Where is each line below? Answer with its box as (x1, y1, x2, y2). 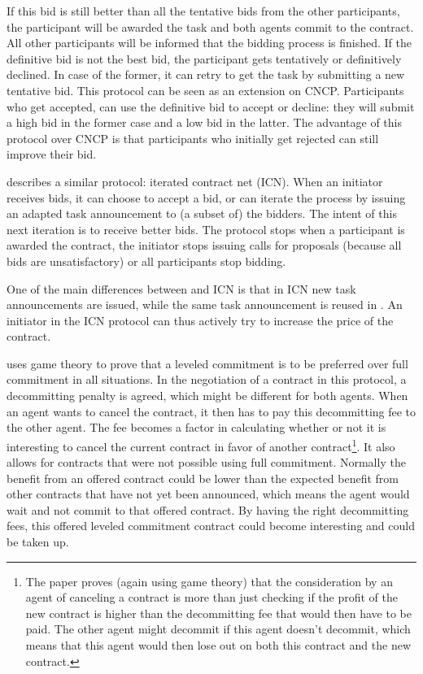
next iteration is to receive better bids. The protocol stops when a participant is (7, 220, 405, 237)
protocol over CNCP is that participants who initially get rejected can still (7, 129, 379, 146)
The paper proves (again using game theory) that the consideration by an (25, 572, 393, 589)
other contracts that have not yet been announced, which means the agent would (7, 485, 410, 502)
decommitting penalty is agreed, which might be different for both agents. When (7, 387, 408, 404)
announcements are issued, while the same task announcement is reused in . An (7, 296, 403, 313)
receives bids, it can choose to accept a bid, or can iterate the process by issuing (7, 189, 406, 206)
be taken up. (7, 533, 69, 550)
